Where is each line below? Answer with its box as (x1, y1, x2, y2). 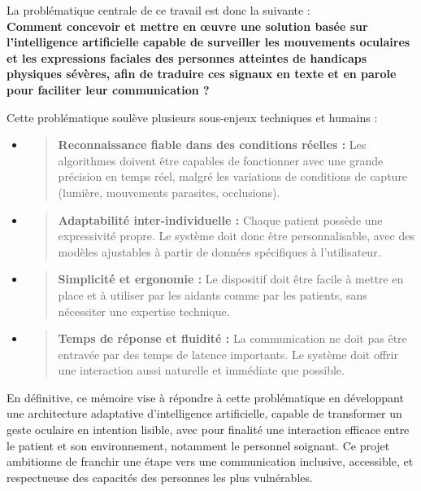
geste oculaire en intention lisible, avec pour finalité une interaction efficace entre (7, 421, 410, 438)
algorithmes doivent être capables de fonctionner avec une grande (58, 151, 384, 169)
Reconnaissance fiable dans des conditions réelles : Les (58, 136, 367, 153)
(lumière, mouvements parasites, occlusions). (58, 183, 280, 200)
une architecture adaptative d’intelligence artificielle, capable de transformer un (7, 405, 402, 422)
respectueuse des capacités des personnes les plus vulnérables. (7, 468, 313, 485)
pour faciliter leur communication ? (7, 81, 210, 98)
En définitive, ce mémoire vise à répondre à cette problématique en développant (7, 388, 404, 406)
